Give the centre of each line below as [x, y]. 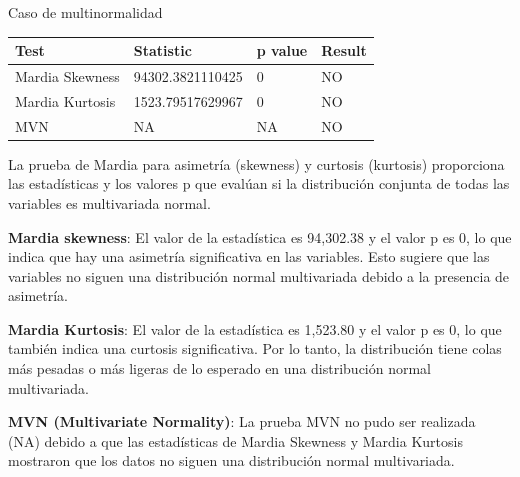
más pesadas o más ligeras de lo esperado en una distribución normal [220, 368]
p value [282, 50]
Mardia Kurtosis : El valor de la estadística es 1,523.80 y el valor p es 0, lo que [255, 328]
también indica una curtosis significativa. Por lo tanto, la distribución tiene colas [255, 348]
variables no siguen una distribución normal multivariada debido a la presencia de [259, 275]
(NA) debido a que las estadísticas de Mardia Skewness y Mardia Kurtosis [235, 440]
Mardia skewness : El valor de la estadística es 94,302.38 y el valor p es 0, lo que [260, 236]
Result [344, 50]
